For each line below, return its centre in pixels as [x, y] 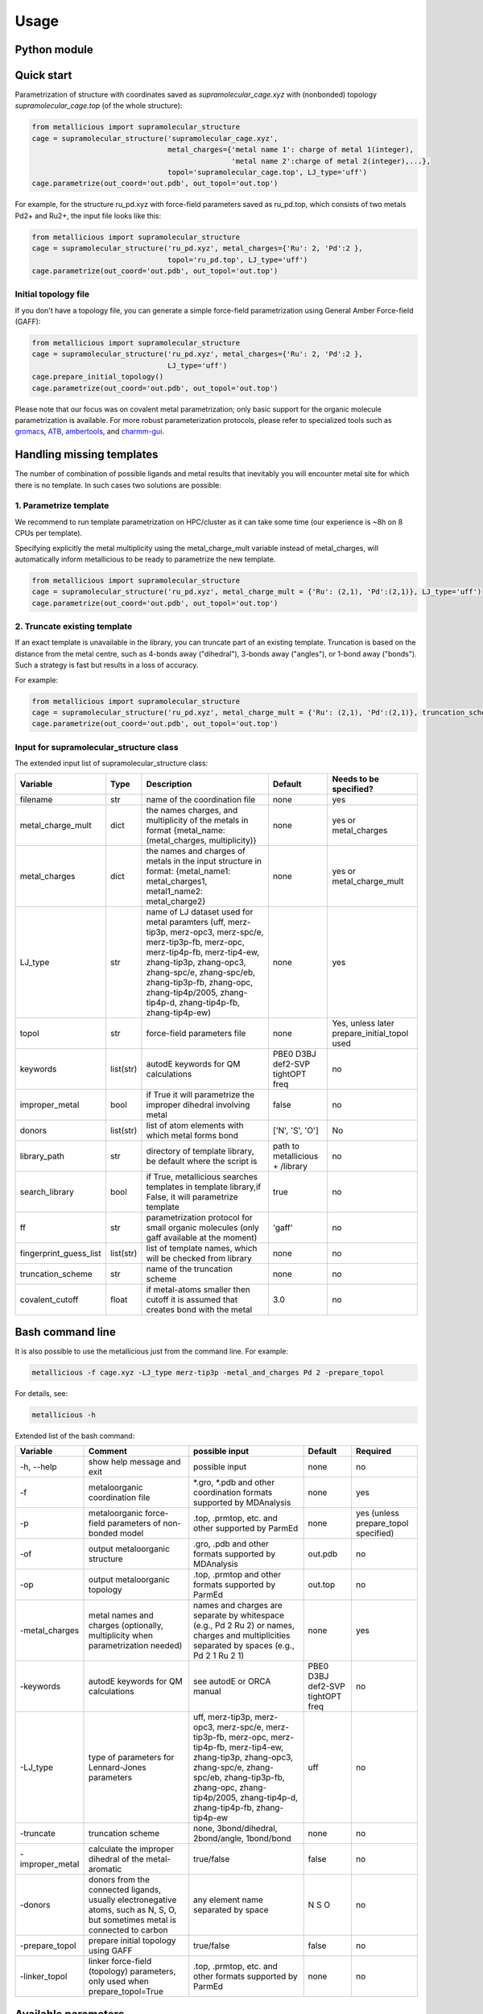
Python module [54, 50]
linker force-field [120, 1962]
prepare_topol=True [126, 1991]
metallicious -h [64, 1415]
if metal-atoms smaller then [198, 1289]
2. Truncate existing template [74, 627]
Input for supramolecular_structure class [97, 747]
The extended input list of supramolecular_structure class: [111, 763]
